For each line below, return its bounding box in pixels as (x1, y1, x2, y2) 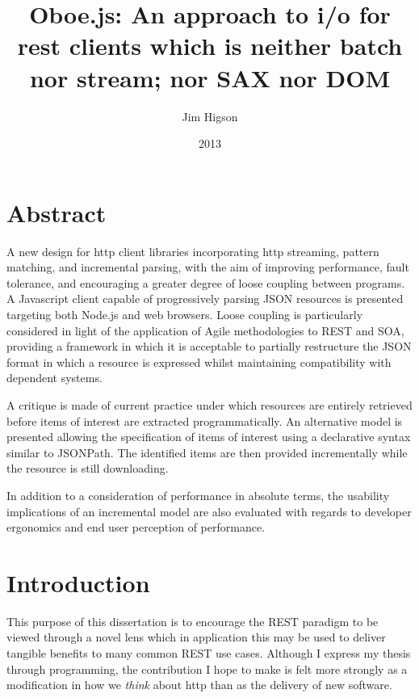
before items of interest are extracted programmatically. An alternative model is (6, 412, 403, 429)
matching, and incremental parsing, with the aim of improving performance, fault (6, 259, 409, 275)
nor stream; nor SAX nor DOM (29, 61, 391, 94)
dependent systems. (6, 369, 103, 386)
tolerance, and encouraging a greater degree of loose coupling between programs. (6, 274, 405, 291)
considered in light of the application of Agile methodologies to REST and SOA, (6, 322, 404, 338)
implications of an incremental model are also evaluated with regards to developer (6, 502, 412, 519)
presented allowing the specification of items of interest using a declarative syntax (6, 428, 411, 445)
